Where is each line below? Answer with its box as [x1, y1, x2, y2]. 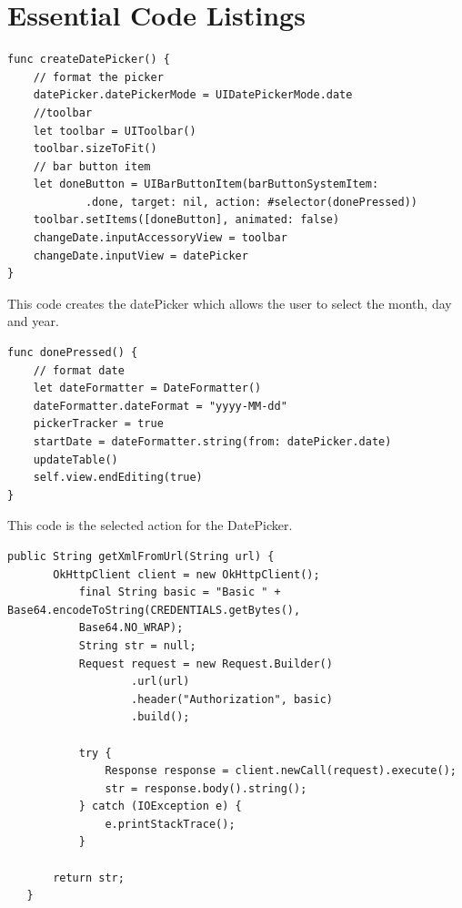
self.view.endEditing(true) [33, 471, 203, 485]
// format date [33, 363, 125, 377]
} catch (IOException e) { [78, 800, 242, 813]
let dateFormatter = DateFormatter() [33, 382, 262, 395]
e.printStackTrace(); [105, 817, 236, 831]
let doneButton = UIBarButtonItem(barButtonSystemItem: [33, 178, 379, 191]
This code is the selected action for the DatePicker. [7, 515, 293, 535]
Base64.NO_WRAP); [78, 621, 184, 635]
